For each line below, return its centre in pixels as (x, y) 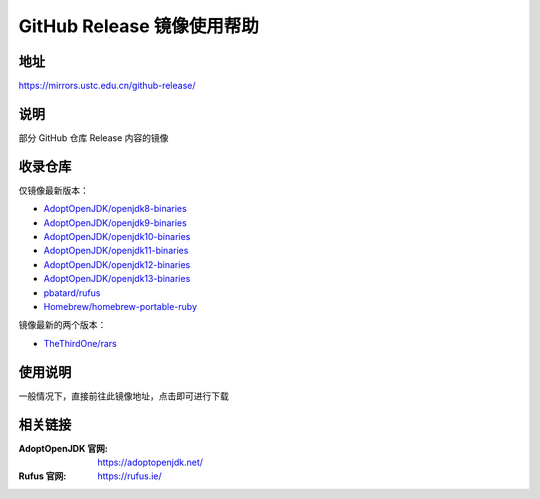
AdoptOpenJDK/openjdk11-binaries (116, 251)
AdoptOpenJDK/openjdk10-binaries (117, 237)
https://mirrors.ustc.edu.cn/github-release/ (107, 86)
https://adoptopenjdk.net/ (150, 462)
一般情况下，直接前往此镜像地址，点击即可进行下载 (123, 396)
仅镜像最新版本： (53, 190)
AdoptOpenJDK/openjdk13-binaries (117, 279)
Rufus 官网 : (42, 476)
